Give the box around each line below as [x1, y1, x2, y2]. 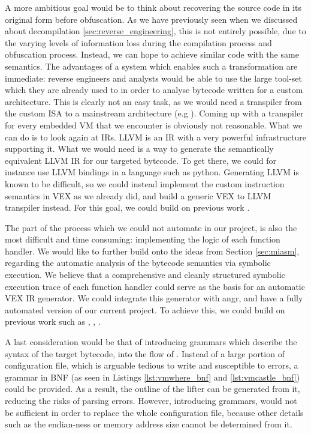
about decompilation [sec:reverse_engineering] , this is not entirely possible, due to [5, 25, 306, 37]
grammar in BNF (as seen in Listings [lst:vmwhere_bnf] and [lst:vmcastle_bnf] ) [5, 370, 300, 383]
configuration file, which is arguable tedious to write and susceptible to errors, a [5, 359, 298, 372]
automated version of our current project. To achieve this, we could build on [5, 303, 285, 316]
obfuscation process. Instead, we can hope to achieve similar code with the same [5, 48, 299, 61]
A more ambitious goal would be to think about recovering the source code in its [5, 1, 302, 13]
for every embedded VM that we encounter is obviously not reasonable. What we [5, 118, 303, 131]
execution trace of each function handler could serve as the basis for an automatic [5, 280, 305, 292]
